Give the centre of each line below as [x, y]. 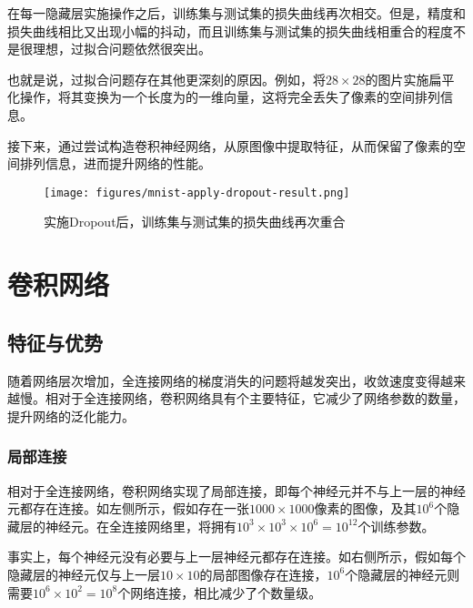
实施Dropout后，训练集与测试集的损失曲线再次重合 [195, 222]
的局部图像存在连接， [263, 574]
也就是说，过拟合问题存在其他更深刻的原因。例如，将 [166, 79]
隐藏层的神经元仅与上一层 [84, 574]
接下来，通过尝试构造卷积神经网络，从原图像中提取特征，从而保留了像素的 [230, 145]
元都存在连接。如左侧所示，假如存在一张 [128, 508]
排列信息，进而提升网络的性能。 [115, 163]
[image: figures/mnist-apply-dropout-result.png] [197, 193]
